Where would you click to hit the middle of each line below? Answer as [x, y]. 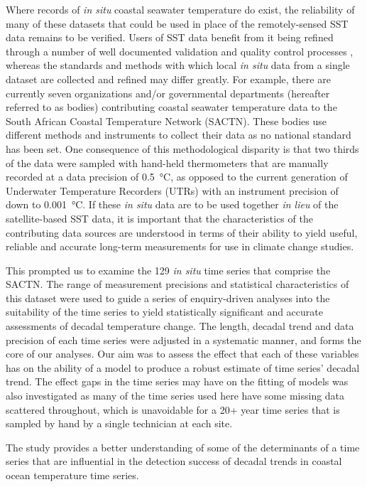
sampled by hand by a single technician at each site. [119, 423]
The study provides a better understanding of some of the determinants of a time [183, 447]
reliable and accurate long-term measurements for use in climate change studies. [180, 246]
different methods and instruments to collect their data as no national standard [179, 135]
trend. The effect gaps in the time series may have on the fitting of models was [177, 381]
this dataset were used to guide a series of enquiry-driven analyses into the [168, 298]
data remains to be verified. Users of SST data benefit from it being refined [170, 37]
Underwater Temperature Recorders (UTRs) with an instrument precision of [172, 190]
